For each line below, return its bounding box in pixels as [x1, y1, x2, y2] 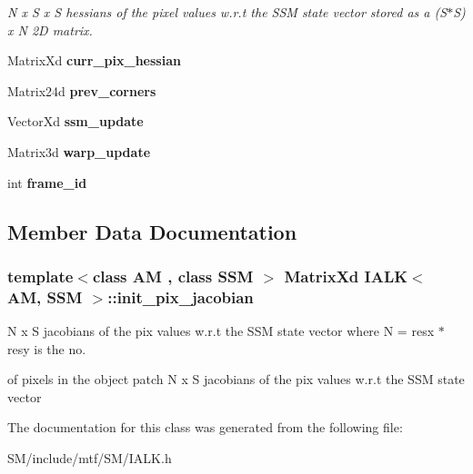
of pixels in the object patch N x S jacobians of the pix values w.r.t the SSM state [7, 370, 465, 389]
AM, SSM [7, 285, 83, 308]
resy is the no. [7, 339, 86, 358]
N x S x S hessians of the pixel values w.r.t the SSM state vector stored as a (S [7, 3, 448, 21]
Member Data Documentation [7, 217, 297, 245]
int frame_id [7, 173, 87, 192]
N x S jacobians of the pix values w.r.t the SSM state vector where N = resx [7, 321, 435, 341]
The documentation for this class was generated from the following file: [7, 418, 403, 437]
